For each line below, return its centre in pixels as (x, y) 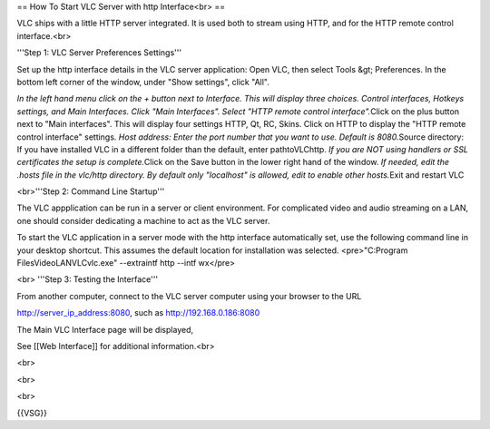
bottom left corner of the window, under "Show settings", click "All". (143, 82)
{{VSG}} (32, 413)
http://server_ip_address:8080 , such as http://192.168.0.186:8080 (138, 313)
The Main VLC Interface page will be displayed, (105, 329)
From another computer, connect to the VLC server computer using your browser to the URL (189, 296)
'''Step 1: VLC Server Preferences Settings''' (99, 53)
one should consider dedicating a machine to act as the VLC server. (143, 220)
